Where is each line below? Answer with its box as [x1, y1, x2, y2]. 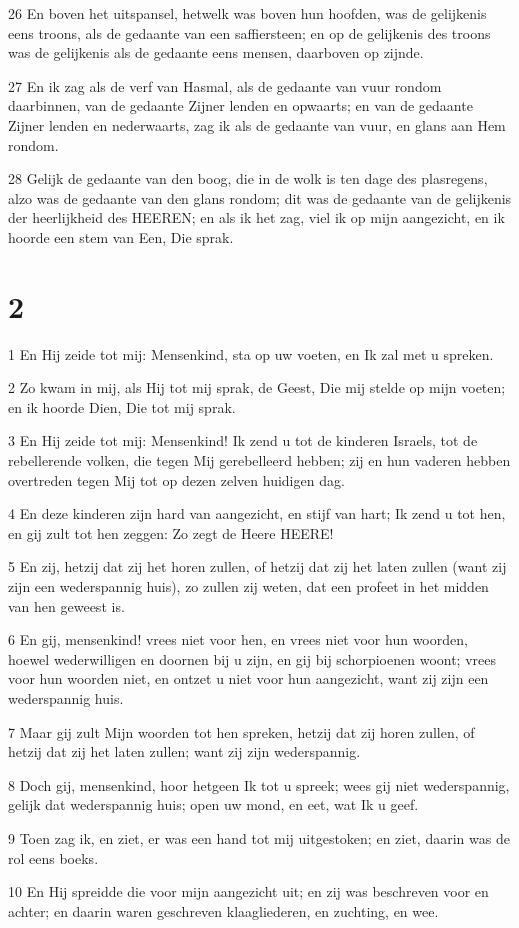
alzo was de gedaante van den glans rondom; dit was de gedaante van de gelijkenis [8, 187, 512, 208]
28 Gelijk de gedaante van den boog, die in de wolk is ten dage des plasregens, [8, 168, 488, 189]
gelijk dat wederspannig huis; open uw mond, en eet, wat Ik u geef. [8, 794, 419, 815]
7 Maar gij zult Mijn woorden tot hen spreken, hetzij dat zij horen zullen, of [8, 721, 475, 742]
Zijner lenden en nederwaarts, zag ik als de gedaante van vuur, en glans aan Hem [8, 114, 506, 135]
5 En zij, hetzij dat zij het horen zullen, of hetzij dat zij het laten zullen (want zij [8, 556, 507, 577]
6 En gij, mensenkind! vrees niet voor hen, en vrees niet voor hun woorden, [8, 629, 468, 650]
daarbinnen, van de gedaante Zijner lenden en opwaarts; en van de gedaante [8, 95, 473, 116]
